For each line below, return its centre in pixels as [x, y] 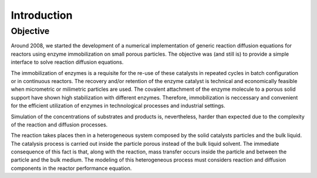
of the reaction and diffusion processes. [59, 124]
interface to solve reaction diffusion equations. [67, 62]
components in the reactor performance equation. [71, 168]
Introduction [42, 15]
